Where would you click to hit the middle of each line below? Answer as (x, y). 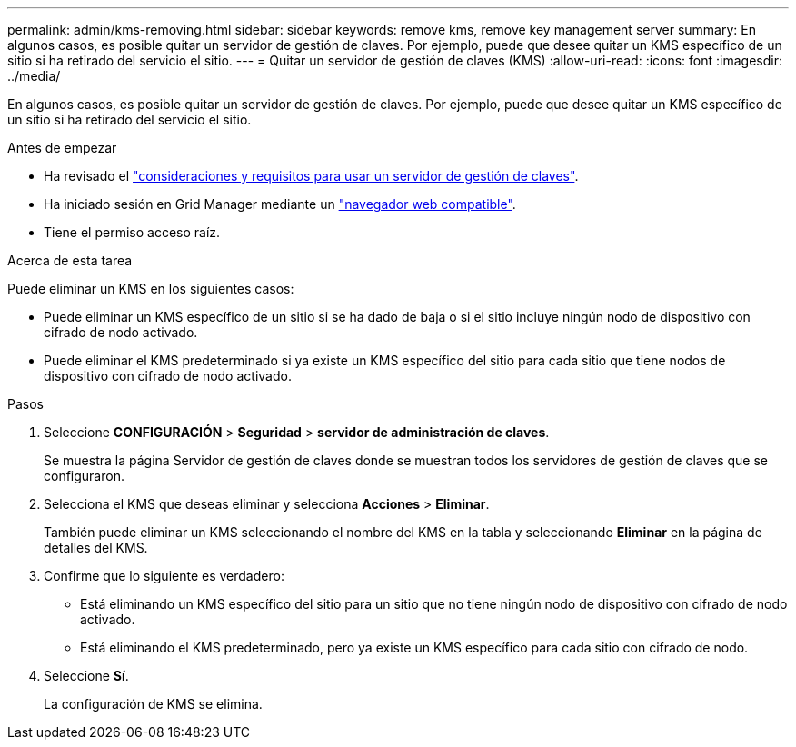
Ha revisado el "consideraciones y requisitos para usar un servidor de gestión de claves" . (311, 176)
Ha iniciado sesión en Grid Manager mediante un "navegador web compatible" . (280, 204)
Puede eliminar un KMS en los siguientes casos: (151, 289)
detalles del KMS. (96, 548)
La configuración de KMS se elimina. (153, 704)
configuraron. (84, 476)
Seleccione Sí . (86, 676)
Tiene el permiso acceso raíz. (132, 232)
